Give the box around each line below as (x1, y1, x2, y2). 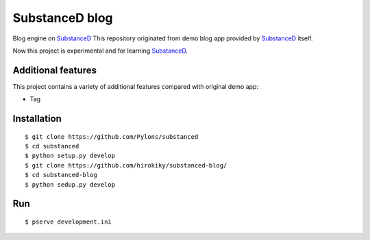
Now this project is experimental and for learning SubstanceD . (12, 46, 188, 55)
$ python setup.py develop (25, 152, 116, 160)
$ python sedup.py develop (25, 181, 116, 188)
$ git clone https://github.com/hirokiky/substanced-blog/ (25, 161, 227, 169)
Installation (12, 113, 62, 124)
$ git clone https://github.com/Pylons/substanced (25, 133, 199, 140)
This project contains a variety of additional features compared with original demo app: (12, 82, 258, 90)
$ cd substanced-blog (25, 171, 97, 179)
